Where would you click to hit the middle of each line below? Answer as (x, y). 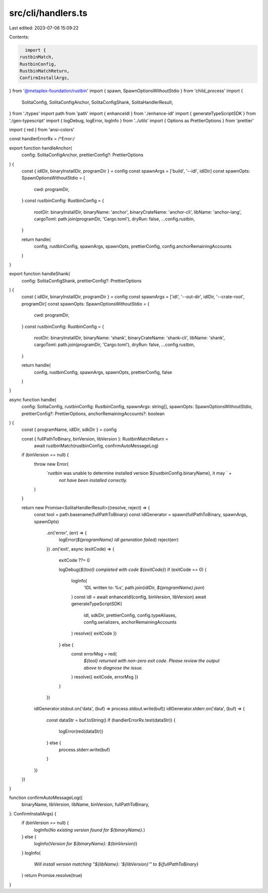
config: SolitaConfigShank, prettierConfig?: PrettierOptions (81, 281)
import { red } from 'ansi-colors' (42, 130)
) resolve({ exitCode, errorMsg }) (105, 677)
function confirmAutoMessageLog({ (46, 797)
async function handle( (33, 399)
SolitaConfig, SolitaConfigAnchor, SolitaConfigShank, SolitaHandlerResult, (97, 102)
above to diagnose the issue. (113, 668)
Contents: (19, 37)
